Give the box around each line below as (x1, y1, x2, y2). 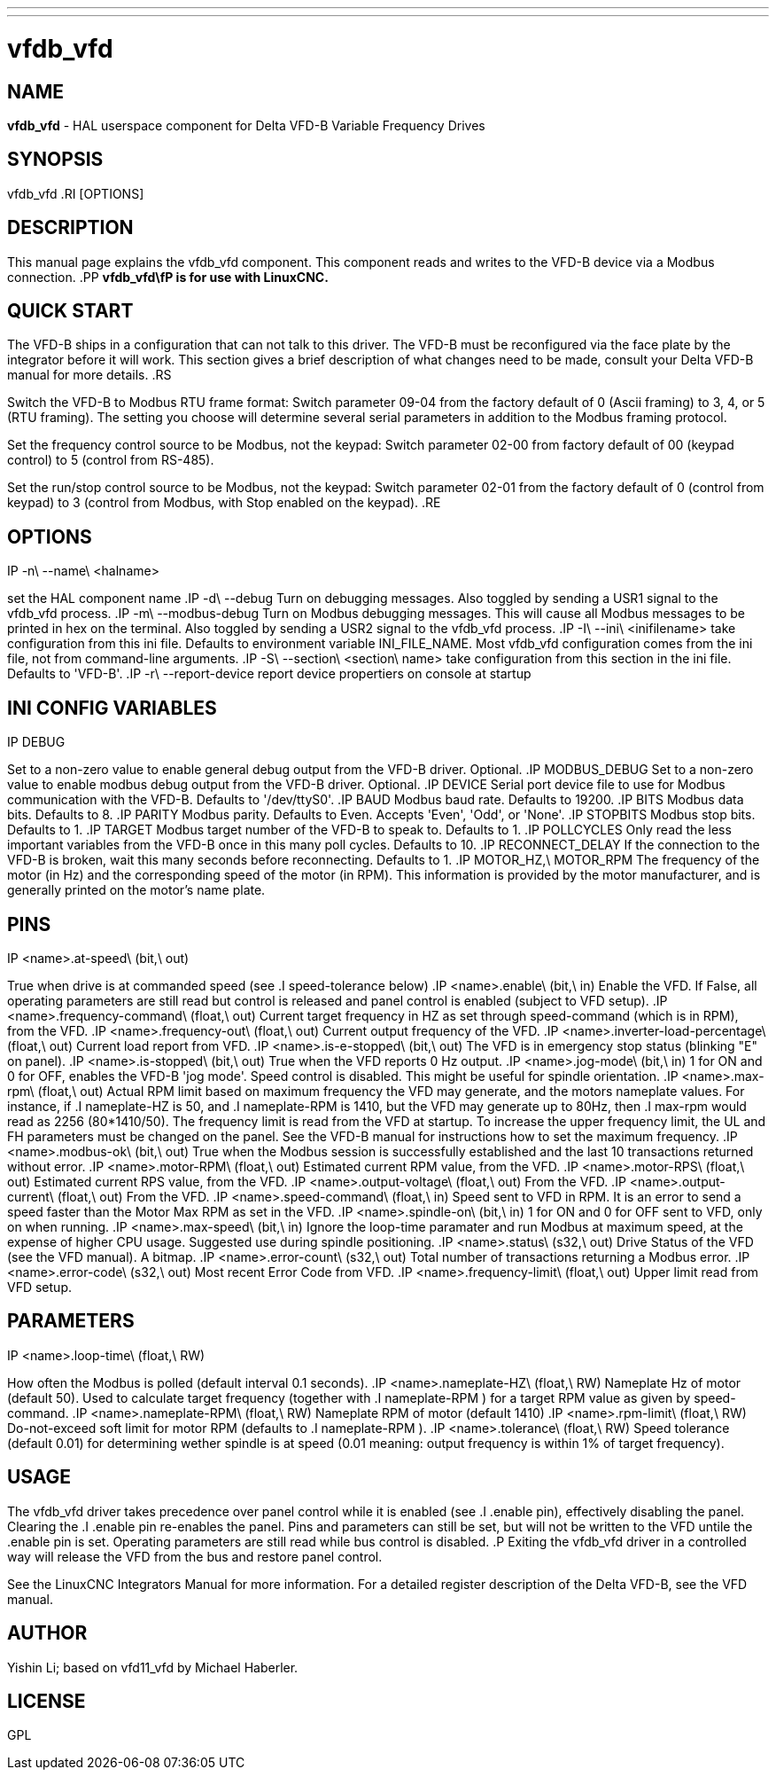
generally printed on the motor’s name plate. (7, 882, 266, 898)
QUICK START (7, 300, 134, 323)
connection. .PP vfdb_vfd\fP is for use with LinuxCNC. (7, 269, 329, 285)
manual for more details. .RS (7, 367, 172, 383)
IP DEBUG (7, 734, 66, 750)
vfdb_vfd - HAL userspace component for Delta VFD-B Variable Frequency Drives (7, 117, 485, 133)
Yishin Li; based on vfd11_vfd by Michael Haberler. (7, 1659, 299, 1675)
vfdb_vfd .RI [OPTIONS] (7, 185, 144, 201)
